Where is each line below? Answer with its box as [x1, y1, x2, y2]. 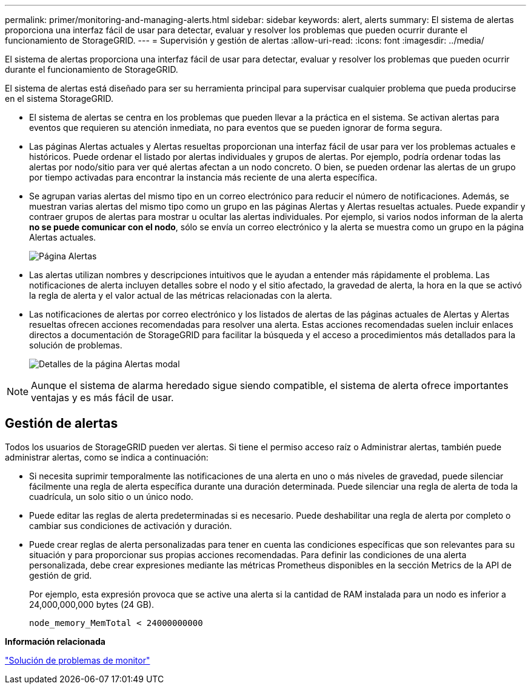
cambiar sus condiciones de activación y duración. [29, 520, 232, 531]
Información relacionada [5, 636, 105, 647]
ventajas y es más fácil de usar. [31, 391, 174, 404]
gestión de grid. [29, 570, 92, 581]
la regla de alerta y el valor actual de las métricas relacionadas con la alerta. [29, 290, 332, 301]
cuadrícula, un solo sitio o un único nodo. [29, 491, 193, 502]
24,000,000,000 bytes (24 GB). [29, 599, 155, 610]
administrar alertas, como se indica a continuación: [5, 451, 209, 462]
